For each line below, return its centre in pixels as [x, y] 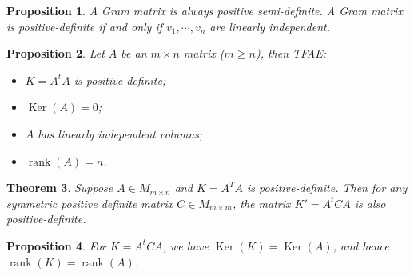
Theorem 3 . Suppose [60, 188]
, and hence [361, 245]
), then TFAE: [291, 53]
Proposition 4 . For [56, 245]
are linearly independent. [270, 26]
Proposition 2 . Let [56, 53]
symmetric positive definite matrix [90, 203]
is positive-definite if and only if [85, 26]
